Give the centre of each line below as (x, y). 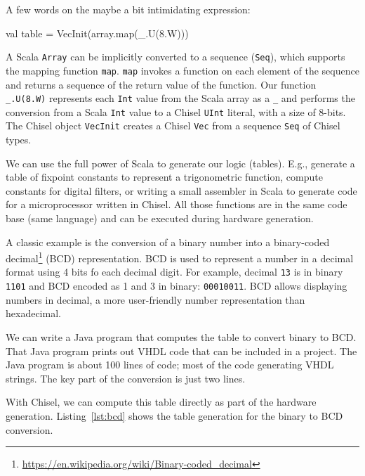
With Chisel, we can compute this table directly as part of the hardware (161, 402)
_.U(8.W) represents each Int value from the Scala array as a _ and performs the (180, 98)
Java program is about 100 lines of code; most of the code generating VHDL (170, 365)
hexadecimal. (33, 313)
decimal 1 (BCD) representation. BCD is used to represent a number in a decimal (180, 257)
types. (19, 140)
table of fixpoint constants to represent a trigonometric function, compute (164, 177)
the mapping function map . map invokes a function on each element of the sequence (182, 70)
